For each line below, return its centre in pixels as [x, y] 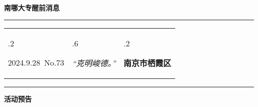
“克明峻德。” [94, 63]
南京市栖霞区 [148, 63]
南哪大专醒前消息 [32, 7]
